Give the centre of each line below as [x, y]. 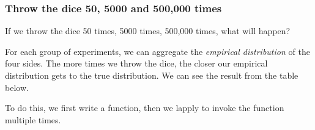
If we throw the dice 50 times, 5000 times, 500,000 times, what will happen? [148, 31]
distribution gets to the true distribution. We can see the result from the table [152, 75]
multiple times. [33, 119]
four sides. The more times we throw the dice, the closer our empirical [136, 63]
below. [17, 87]
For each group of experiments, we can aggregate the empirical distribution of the [157, 51]
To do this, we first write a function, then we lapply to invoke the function [145, 108]
